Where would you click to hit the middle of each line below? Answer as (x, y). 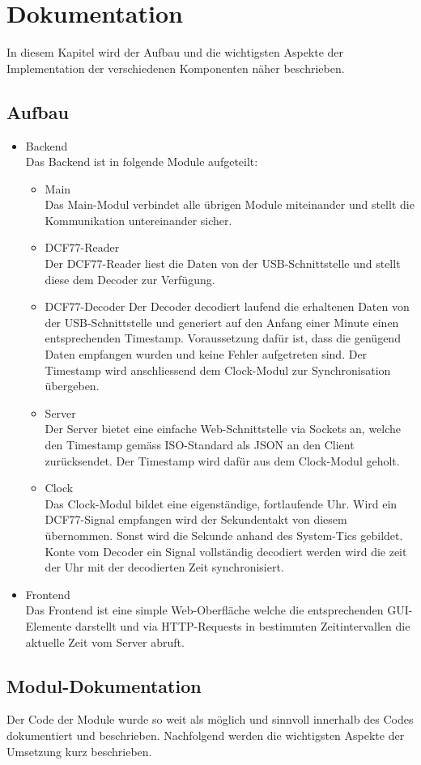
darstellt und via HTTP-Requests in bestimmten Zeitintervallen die (243, 625)
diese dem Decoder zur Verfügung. (130, 279)
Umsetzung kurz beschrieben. (79, 751)
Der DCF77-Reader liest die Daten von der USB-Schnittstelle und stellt (223, 263)
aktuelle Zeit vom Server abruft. (105, 642)
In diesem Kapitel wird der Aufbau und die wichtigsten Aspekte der (175, 52)
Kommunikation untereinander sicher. (138, 220)
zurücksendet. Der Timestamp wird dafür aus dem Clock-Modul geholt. (222, 460)
